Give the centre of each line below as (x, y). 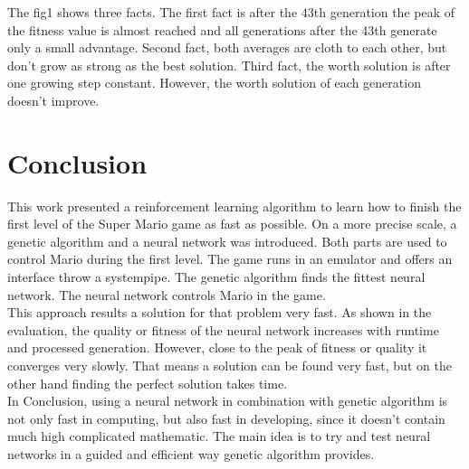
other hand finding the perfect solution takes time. (148, 383)
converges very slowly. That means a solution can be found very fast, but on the (230, 366)
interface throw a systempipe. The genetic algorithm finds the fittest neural (216, 277)
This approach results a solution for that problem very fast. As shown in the (220, 312)
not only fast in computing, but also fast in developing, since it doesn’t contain (226, 418)
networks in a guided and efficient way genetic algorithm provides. (191, 454)
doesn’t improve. (53, 100)
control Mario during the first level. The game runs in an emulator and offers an (230, 259)
